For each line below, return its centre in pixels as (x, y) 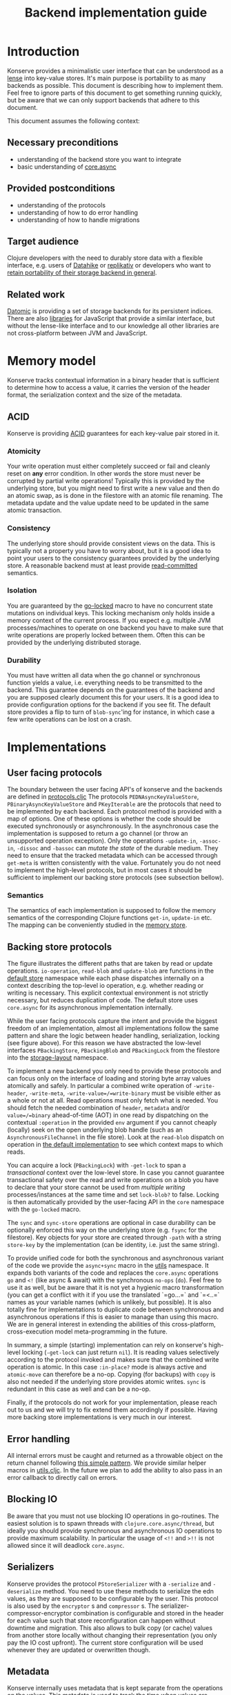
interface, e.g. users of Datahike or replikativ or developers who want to (109, 265)
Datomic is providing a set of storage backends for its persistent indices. (110, 311)
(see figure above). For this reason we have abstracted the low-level (104, 1043)
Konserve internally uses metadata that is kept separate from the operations (115, 1688)
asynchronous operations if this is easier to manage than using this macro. (113, 1317)
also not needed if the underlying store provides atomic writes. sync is (107, 1382)
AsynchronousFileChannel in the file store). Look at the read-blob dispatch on (115, 1137)
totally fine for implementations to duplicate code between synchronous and (115, 1310)
